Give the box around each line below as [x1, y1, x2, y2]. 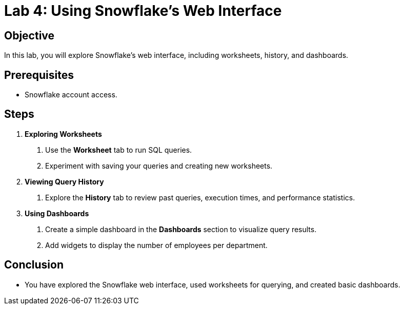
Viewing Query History [25, 177, 104, 186]
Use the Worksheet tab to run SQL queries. [45, 145, 192, 154]
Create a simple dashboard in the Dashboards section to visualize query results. [45, 224, 317, 234]
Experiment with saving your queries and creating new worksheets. [45, 161, 273, 170]
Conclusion [4, 258, 64, 272]
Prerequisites [4, 68, 74, 81]
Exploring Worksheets [25, 129, 102, 138]
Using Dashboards [25, 209, 89, 218]
